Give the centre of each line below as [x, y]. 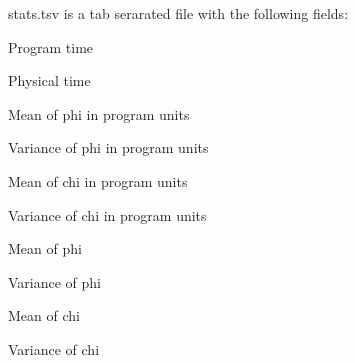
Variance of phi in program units [108, 147]
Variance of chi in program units [107, 214]
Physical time [49, 80]
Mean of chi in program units [98, 180]
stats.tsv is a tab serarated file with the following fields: [178, 13]
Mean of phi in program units [99, 113]
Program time [51, 46]
